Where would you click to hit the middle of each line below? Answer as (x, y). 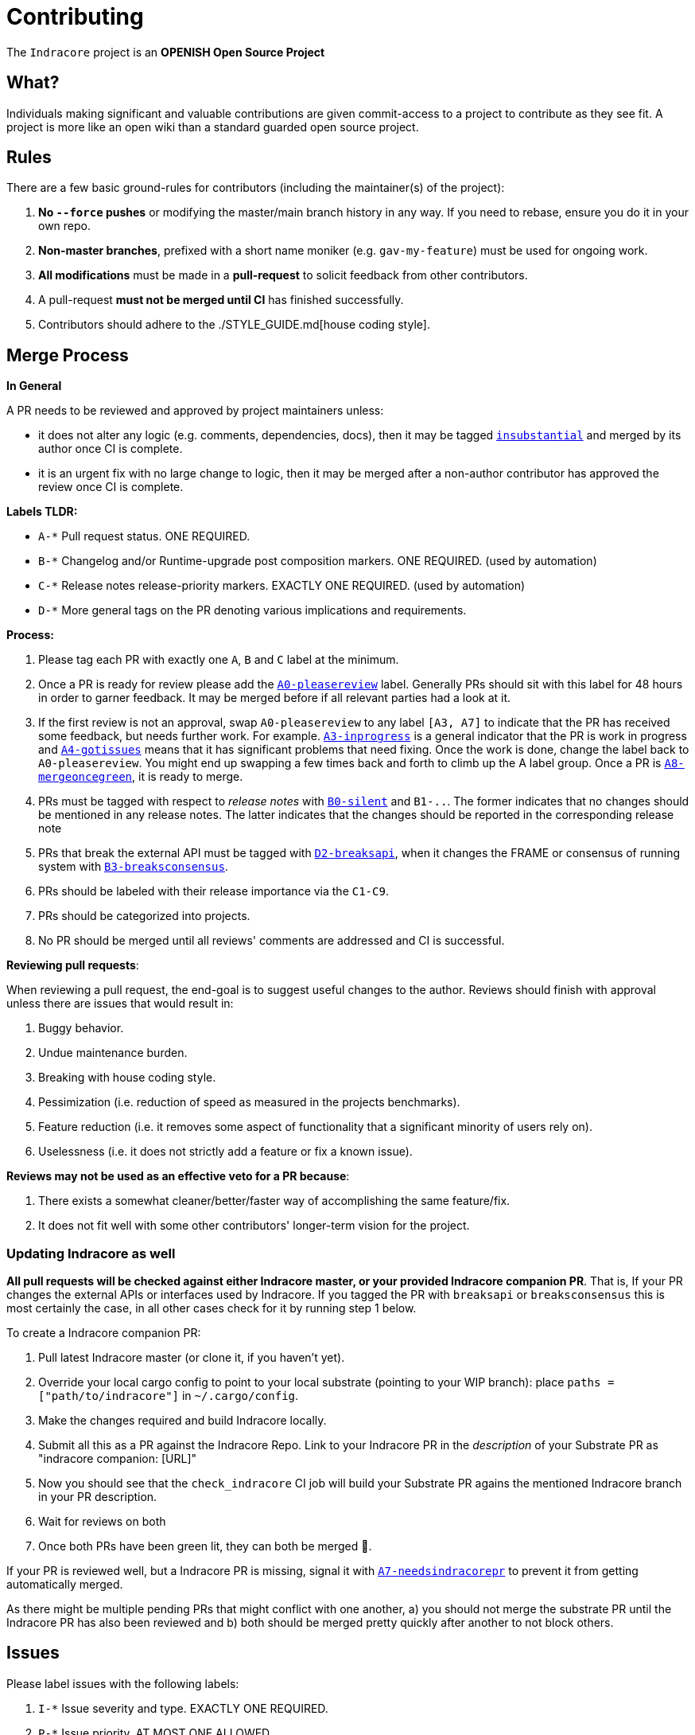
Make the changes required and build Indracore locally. (182, 1421)
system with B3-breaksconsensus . (133, 867)
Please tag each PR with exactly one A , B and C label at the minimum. (219, 660)
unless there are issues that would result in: (120, 1004)
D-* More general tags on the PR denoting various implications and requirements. (252, 610)
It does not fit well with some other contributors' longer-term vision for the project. (254, 1226)
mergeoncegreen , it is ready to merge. (141, 777)
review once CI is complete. (111, 487)
